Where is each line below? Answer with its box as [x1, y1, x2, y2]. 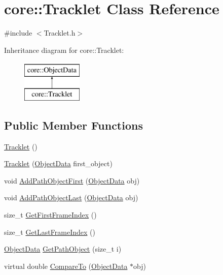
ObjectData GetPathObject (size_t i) [4, 243, 122, 254]
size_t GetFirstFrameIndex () [4, 209, 97, 220]
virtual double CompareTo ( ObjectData [4, 260, 128, 271]
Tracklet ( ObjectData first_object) [4, 158, 113, 169]
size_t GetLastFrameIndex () [4, 226, 95, 237]
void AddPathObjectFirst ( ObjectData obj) [4, 175, 140, 186]
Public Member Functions [4, 117, 143, 133]
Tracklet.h [44, 27, 76, 38]
